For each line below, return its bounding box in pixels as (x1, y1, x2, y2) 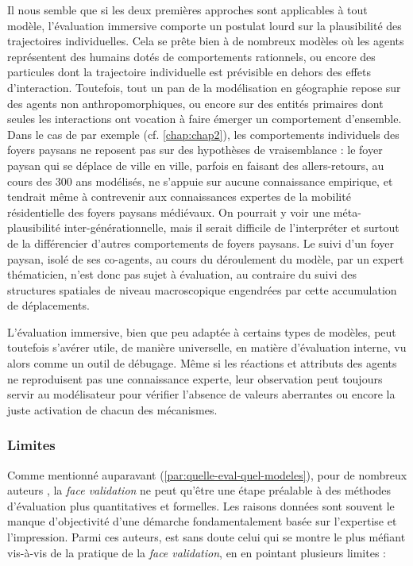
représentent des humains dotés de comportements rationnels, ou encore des (7, 48, 376, 64)
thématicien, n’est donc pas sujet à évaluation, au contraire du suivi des (7, 266, 357, 283)
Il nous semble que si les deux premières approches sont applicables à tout (7, 2, 368, 17)
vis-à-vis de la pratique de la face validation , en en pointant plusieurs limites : (7, 544, 386, 560)
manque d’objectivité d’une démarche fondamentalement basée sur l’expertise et (7, 513, 397, 529)
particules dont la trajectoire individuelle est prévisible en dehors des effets (7, 64, 371, 80)
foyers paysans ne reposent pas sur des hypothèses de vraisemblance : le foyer (7, 141, 383, 158)
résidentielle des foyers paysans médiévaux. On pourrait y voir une (7, 203, 330, 220)
